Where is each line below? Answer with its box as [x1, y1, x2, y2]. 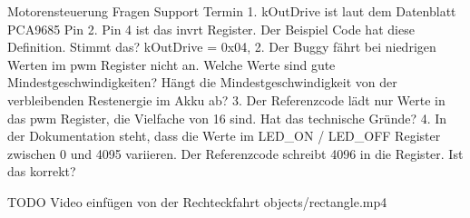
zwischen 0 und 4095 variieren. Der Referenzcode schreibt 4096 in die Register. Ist [7, 144, 464, 163]
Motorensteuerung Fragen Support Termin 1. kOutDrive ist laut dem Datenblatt [7, 2, 456, 20]
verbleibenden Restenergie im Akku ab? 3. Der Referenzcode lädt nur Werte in [7, 90, 446, 109]
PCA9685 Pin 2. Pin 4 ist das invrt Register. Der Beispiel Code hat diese [7, 19, 415, 38]
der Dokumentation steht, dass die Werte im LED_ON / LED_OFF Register [7, 126, 441, 145]
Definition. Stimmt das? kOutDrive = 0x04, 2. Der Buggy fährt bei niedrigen [7, 37, 436, 56]
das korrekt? [7, 162, 76, 181]
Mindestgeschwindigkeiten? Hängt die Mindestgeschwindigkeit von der [7, 73, 397, 92]
